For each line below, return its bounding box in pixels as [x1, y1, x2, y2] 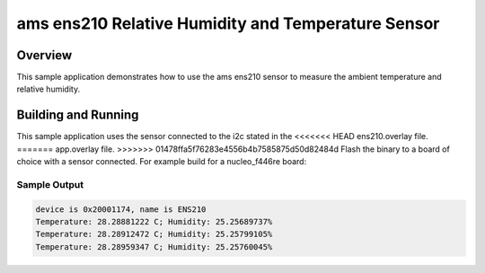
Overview [16, 48, 73, 63]
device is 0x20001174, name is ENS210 [35, 204, 207, 215]
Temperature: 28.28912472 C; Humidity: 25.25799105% [35, 229, 273, 240]
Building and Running [16, 108, 139, 123]
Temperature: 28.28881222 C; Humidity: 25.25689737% [35, 216, 273, 227]
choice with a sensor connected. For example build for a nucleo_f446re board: [16, 156, 307, 167]
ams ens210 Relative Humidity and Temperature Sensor [16, 13, 440, 33]
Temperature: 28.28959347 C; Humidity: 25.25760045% [35, 242, 273, 251]
